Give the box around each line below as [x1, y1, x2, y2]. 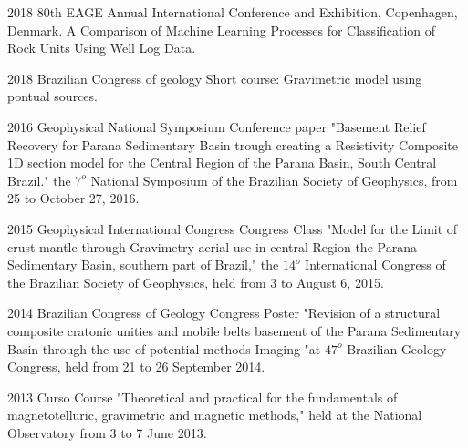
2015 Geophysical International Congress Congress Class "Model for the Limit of [7, 219, 458, 238]
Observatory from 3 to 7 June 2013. [7, 423, 207, 442]
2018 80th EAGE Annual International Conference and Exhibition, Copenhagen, [7, 3, 458, 21]
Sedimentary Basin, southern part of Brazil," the [7, 255, 279, 274]
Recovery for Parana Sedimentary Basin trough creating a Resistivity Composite [7, 135, 459, 154]
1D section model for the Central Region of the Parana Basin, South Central [7, 153, 437, 172]
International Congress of [305, 255, 446, 274]
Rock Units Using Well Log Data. [7, 38, 196, 57]
